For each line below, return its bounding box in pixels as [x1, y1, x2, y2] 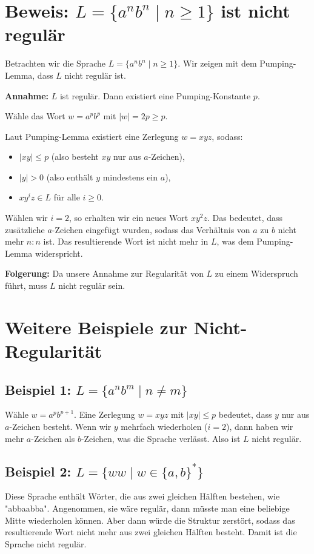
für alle [53, 191, 80, 203]
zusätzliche [5, 223, 45, 236]
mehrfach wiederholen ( [121, 420, 208, 432]
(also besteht [51, 150, 99, 163]
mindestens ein [102, 170, 158, 183]
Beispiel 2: [5, 461, 72, 480]
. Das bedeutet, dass [207, 211, 283, 224]
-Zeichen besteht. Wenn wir [9, 420, 112, 432]
